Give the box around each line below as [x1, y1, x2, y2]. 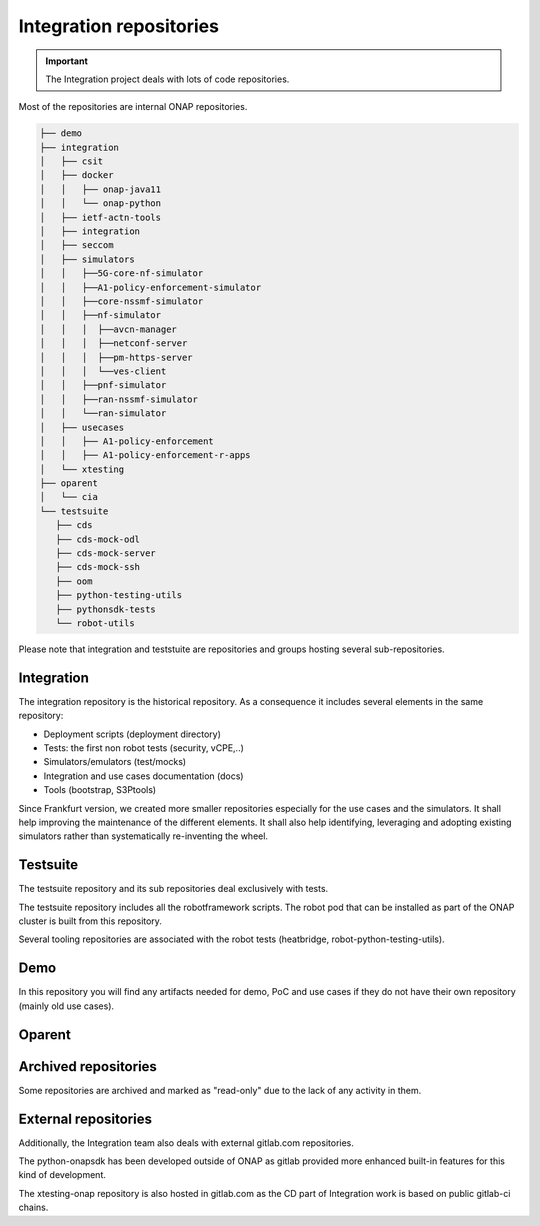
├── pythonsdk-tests [55, 603, 157, 615]
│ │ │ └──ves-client [39, 365, 167, 377]
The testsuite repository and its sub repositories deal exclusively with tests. [18, 883, 329, 895]
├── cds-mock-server [55, 548, 157, 559]
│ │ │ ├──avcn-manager [39, 323, 177, 335]
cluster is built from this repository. [18, 915, 162, 927]
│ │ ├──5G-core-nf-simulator [39, 268, 204, 279]
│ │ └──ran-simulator [39, 408, 167, 419]
